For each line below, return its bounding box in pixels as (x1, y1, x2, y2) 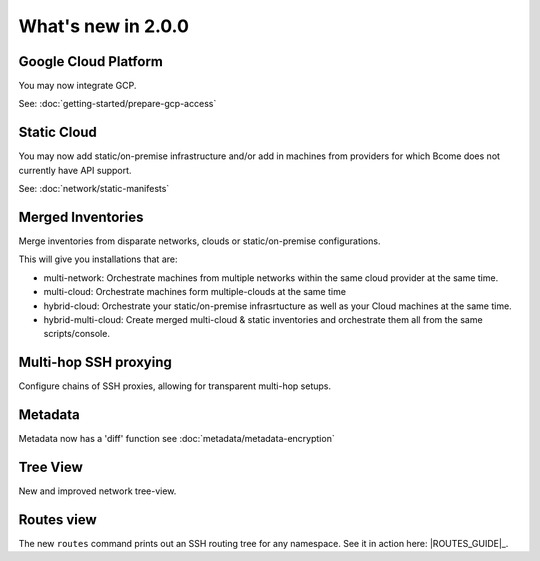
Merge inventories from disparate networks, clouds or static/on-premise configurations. (18, 235, 381, 247)
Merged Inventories (18, 208, 144, 225)
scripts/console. (43, 328, 110, 340)
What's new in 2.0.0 (18, 15, 190, 37)
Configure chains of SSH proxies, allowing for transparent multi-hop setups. (18, 380, 332, 392)
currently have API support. (18, 164, 132, 176)
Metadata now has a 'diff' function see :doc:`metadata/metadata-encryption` (18, 433, 335, 445)
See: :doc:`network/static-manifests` (18, 183, 170, 195)
